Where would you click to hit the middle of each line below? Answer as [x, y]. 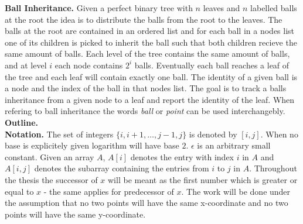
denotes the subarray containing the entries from [122, 168]
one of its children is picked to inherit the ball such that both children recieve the [151, 42]
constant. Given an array [50, 156]
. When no [279, 134]
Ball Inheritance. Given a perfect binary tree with [99, 8]
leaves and [222, 8]
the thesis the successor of [51, 179]
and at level [26, 65]
